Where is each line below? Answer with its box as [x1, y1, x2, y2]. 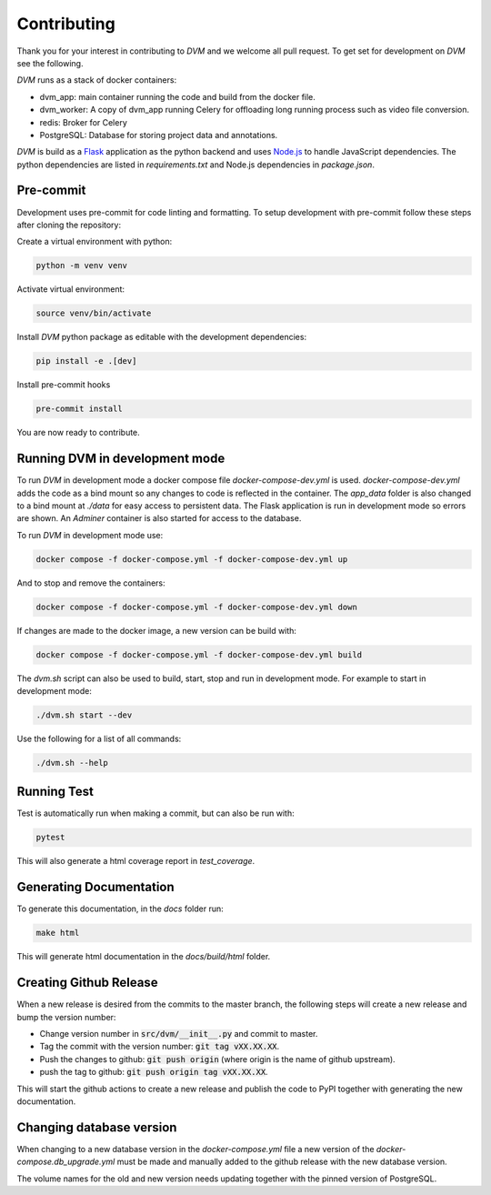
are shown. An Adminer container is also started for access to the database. [16, 513, 302, 524]
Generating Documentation [16, 879, 175, 895]
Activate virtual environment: [16, 284, 125, 295]
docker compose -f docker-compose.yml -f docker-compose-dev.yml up [35, 554, 348, 564]
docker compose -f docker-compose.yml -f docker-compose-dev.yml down [35, 601, 358, 612]
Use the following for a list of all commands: [16, 733, 182, 744]
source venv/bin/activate [35, 308, 152, 318]
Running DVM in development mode [16, 451, 225, 467]
